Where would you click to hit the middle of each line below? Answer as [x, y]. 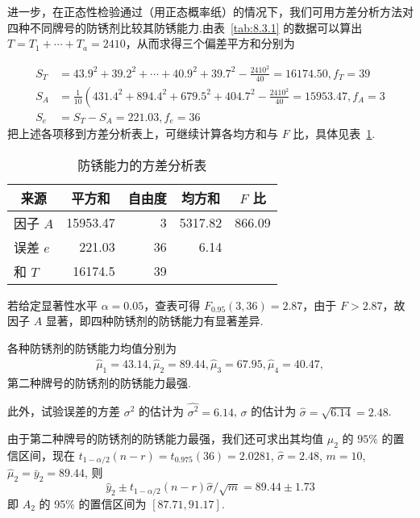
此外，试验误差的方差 [64, 411]
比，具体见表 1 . [334, 134]
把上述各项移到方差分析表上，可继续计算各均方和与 [143, 134]
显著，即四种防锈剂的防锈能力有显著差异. [154, 321]
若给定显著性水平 [52, 305]
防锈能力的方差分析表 [142, 165]
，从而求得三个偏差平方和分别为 [210, 43]
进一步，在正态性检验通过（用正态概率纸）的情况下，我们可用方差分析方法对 [210, 11]
